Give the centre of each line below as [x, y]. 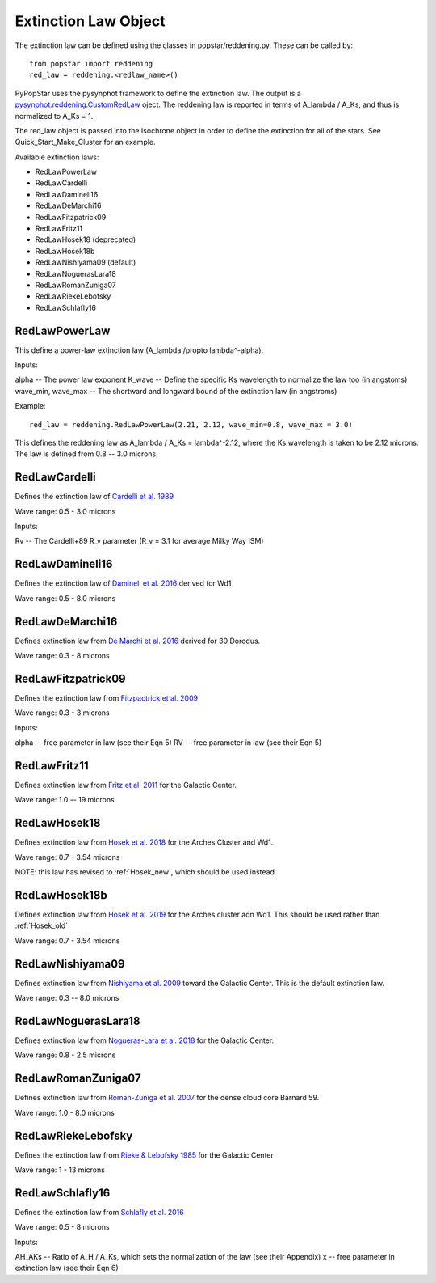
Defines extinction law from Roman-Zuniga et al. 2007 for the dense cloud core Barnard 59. [167, 1098]
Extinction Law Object [90, 21]
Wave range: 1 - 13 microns [60, 1170]
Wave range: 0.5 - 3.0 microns [65, 511]
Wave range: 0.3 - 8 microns [62, 656]
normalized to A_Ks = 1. [54, 116]
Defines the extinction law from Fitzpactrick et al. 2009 [106, 698]
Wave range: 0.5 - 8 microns [62, 1227]
